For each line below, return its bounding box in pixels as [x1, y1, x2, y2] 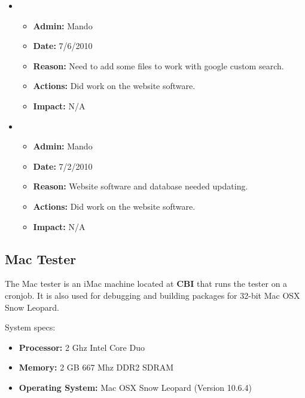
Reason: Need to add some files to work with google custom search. [33, 59, 284, 72]
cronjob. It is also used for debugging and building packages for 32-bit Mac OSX [5, 289, 300, 301]
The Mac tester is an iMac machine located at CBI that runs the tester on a [5, 277, 288, 290]
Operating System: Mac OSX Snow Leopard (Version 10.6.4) [19, 381, 252, 393]
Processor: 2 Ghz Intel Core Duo [19, 341, 145, 353]
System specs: [5, 321, 56, 333]
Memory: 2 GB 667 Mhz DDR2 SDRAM [19, 361, 174, 373]
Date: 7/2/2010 [33, 160, 93, 172]
